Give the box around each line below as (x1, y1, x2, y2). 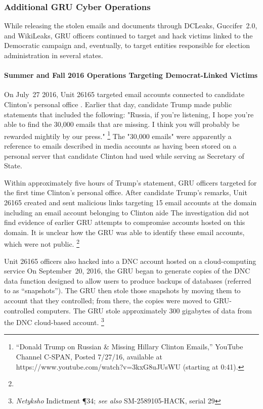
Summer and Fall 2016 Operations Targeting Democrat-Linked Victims (4, 70, 258, 80)
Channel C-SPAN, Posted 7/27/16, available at (16, 351, 162, 362)
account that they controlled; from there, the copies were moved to (4, 295, 211, 305)
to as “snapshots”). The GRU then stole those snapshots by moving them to (4, 285, 241, 296)
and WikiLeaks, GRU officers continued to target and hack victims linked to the (4, 30, 253, 40)
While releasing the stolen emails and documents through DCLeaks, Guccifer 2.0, (4, 20, 257, 31)
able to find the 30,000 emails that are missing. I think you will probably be (4, 119, 240, 129)
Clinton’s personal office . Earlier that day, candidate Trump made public (4, 99, 232, 109)
